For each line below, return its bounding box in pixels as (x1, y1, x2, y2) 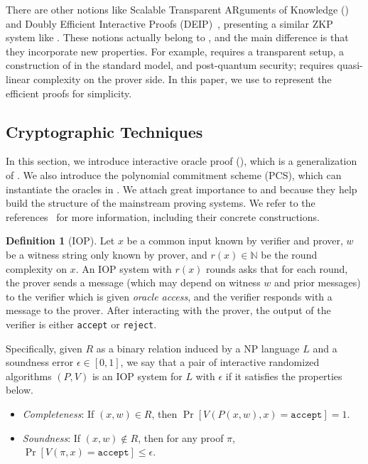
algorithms (6, 368, 52, 383)
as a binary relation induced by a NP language (96, 340, 300, 355)
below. (6, 382, 33, 397)
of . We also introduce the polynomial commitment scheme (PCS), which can (6, 167, 342, 182)
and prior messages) (274, 275, 361, 290)
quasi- (337, 58, 363, 72)
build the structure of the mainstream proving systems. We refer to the (6, 195, 315, 210)
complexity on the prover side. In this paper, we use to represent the (33, 71, 332, 86)
